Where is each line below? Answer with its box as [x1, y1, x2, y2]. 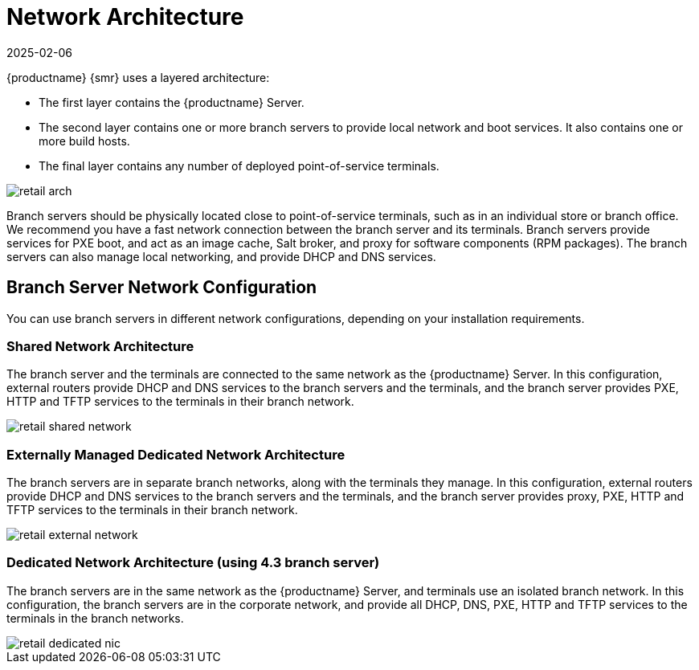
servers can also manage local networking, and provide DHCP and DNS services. [6, 249, 436, 264]
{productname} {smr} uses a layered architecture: [6, 70, 270, 84]
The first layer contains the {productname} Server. [39, 95, 305, 109]
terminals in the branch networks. [6, 611, 184, 625]
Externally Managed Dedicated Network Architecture [6, 446, 345, 463]
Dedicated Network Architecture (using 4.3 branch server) [6, 554, 380, 571]
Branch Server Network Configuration [6, 277, 317, 298]
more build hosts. [39, 133, 130, 148]
